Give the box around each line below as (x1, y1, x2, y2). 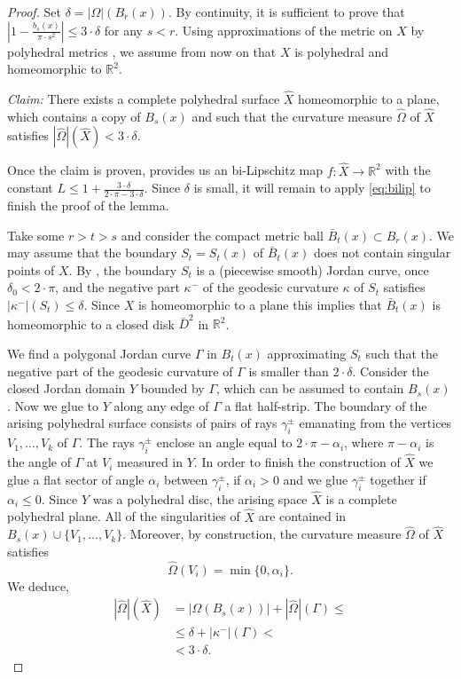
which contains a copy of (7, 107, 141, 125)
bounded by (140, 379, 205, 398)
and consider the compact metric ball (121, 225, 324, 244)
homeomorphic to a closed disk (7, 314, 175, 333)
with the (385, 161, 431, 179)
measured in (117, 453, 184, 471)
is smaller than (248, 361, 329, 380)
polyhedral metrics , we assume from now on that (7, 42, 277, 60)
